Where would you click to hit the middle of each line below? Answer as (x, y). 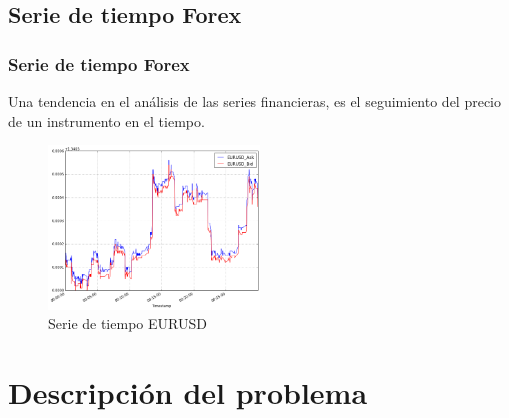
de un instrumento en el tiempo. (106, 120)
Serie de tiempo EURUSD (127, 323)
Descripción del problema (188, 392)
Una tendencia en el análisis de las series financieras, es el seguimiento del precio (254, 101)
